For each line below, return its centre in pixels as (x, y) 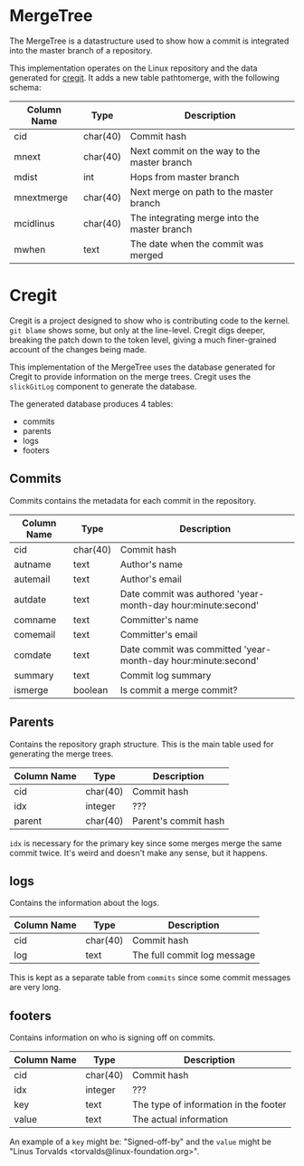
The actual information (180, 1120)
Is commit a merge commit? (179, 689)
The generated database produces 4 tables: (91, 403)
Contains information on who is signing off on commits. (112, 1037)
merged (147, 255)
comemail (35, 634)
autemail (32, 579)
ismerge (31, 689)
